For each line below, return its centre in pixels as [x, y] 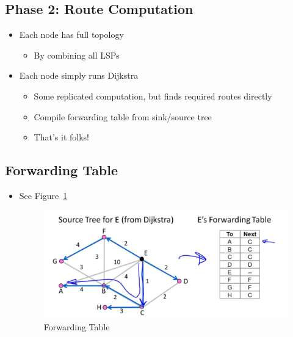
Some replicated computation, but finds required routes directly [153, 96]
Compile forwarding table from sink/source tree [123, 116]
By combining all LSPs [77, 55]
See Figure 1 [43, 195]
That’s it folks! [61, 137]
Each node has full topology [71, 34]
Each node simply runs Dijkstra [79, 75]
